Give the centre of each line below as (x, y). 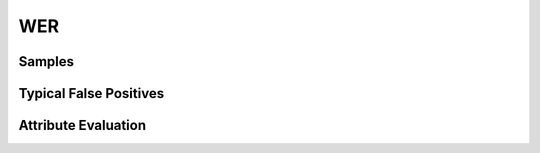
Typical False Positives (91, 93)
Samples (46, 61)
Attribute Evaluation (82, 125)
